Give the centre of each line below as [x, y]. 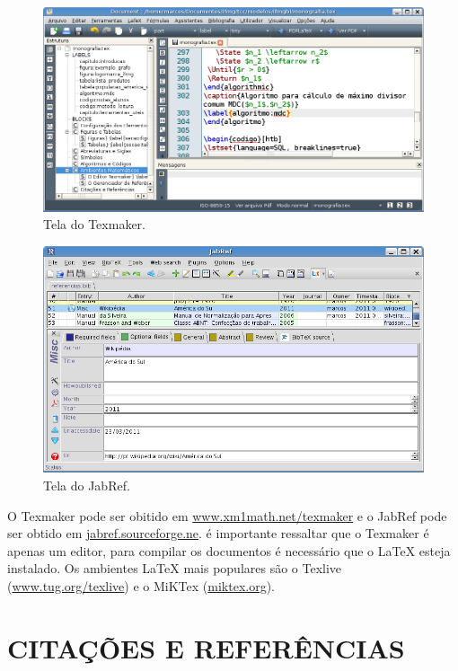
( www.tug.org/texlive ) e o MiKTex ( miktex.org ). [141, 585]
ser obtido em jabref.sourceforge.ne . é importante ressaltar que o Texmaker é [218, 533]
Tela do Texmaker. [94, 224]
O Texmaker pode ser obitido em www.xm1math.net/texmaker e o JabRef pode [227, 515]
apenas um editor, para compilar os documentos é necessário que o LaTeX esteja [229, 550]
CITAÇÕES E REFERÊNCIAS [206, 647]
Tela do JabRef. [87, 485]
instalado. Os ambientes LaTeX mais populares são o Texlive [175, 568]
